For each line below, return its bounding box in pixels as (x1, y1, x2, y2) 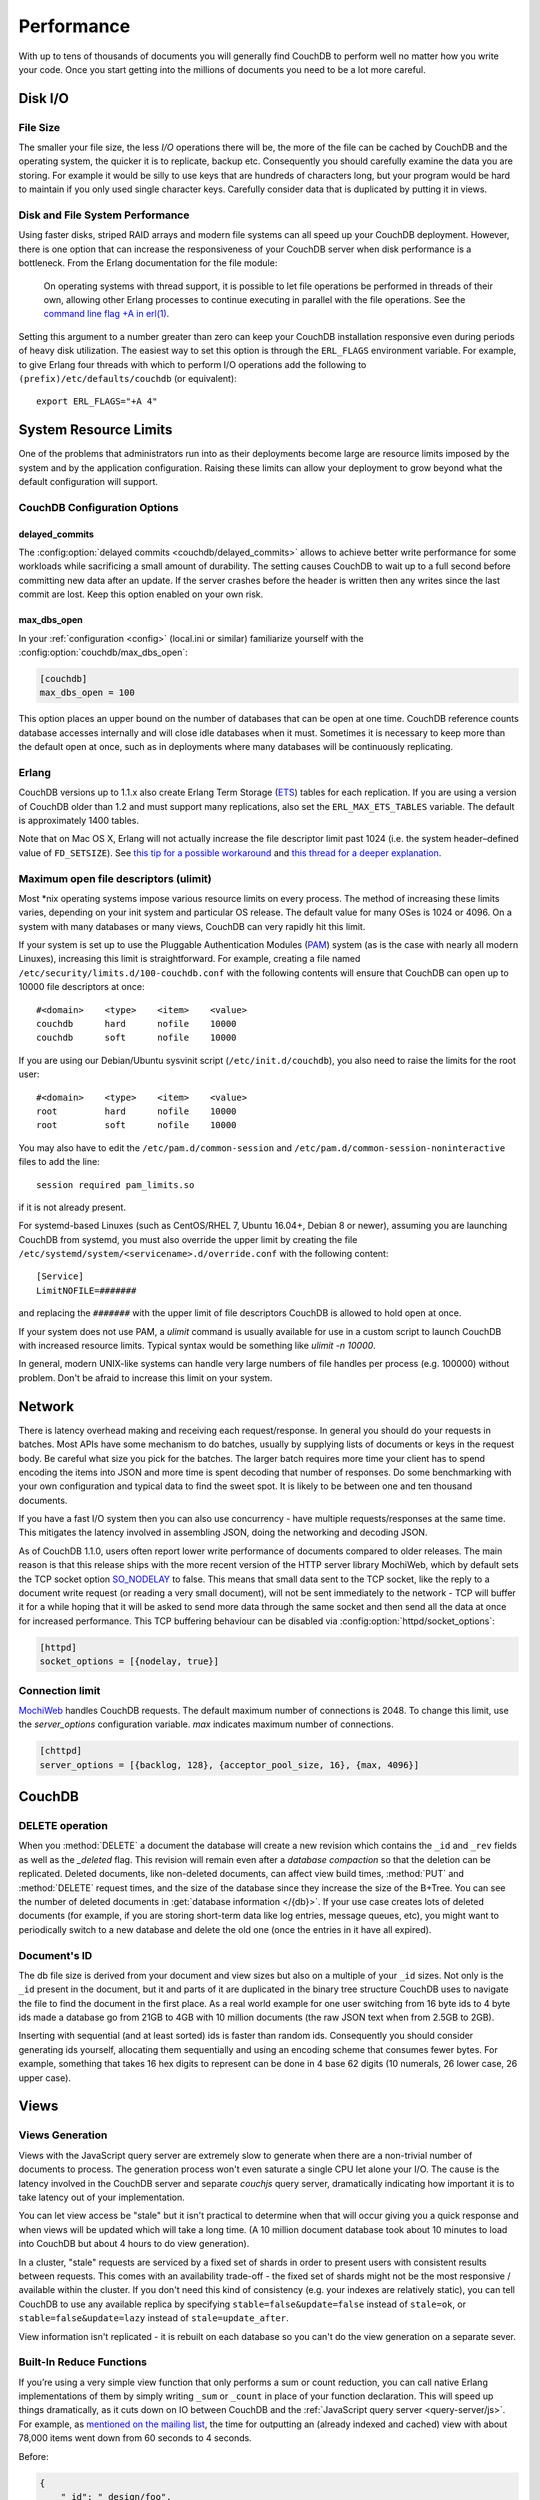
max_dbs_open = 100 (39, 687, 135, 699)
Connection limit (18, 1683, 101, 1697)
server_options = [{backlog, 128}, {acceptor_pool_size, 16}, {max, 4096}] (39, 1759, 420, 1770)
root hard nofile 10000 (36, 1105, 237, 1117)
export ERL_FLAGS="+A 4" (36, 396, 158, 407)
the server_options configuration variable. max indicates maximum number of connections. (18, 1718, 394, 1730)
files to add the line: (18, 1156, 100, 1168)
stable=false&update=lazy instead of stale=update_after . (18, 2312, 289, 2324)
